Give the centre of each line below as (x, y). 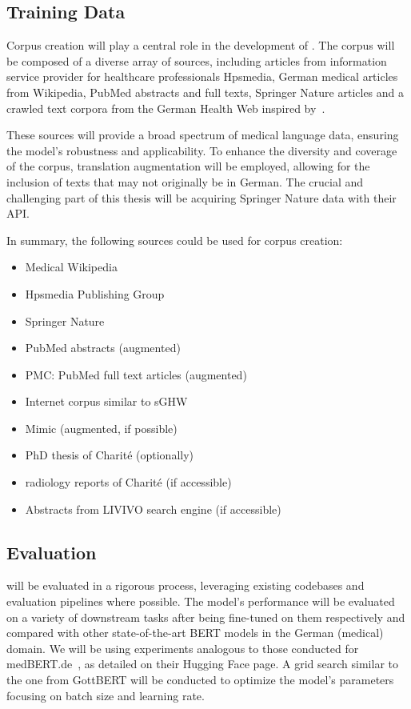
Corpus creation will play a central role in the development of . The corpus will (201, 45)
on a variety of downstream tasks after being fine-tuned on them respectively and (206, 617)
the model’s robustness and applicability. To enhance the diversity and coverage (202, 150)
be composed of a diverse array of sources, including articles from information (197, 60)
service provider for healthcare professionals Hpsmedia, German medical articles (202, 76)
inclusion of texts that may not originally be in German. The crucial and (185, 181)
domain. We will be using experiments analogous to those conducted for (183, 648)
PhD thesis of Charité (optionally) (110, 455)
